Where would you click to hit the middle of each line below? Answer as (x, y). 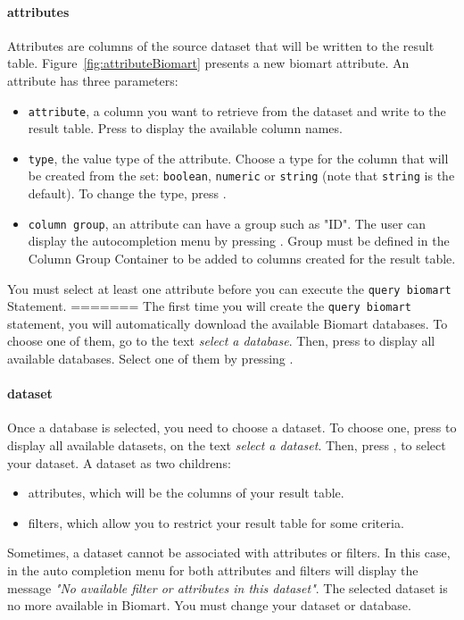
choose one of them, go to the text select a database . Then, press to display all (221, 341)
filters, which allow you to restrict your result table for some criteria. (216, 522)
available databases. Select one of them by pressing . (150, 359)
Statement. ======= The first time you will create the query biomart (209, 306)
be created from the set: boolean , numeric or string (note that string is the (241, 176)
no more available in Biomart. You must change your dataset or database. (209, 605)
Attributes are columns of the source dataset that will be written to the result (221, 45)
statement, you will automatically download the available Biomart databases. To (228, 323)
